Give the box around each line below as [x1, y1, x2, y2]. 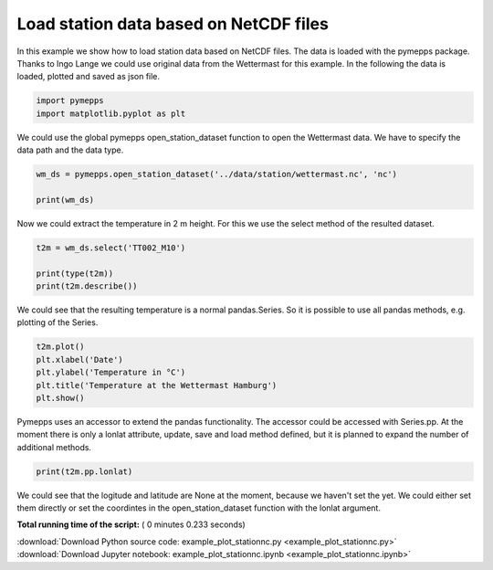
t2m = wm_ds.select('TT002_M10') [36, 242, 186, 253]
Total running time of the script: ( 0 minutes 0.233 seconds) [16, 519, 246, 530]
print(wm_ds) [36, 195, 95, 205]
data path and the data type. [16, 144, 124, 155]
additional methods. [16, 441, 91, 452]
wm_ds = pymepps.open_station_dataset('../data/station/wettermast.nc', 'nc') [36, 169, 397, 180]
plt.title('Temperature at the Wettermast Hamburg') [36, 380, 278, 390]
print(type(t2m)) [36, 268, 114, 279]
